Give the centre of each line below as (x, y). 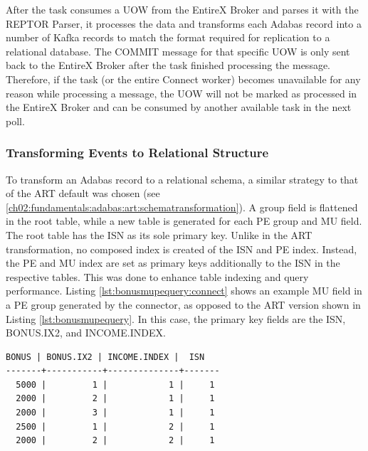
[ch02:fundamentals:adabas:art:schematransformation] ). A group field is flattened (182, 207)
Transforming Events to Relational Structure (137, 153)
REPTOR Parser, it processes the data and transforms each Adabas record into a (184, 23)
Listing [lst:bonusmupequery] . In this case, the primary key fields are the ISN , (176, 318)
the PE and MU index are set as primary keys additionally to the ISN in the (173, 263)
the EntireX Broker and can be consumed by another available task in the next (179, 107)
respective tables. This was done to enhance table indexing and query (157, 276)
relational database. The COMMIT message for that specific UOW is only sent (178, 51)
